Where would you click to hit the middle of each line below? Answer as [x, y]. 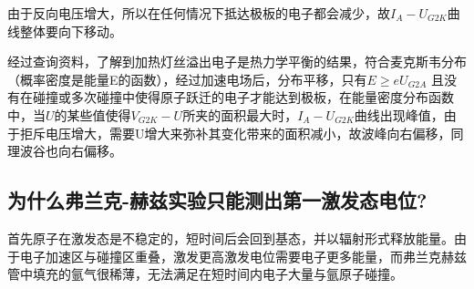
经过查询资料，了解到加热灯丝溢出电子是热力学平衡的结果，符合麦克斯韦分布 [237, 62]
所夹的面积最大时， [240, 114]
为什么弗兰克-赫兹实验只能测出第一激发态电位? [217, 200]
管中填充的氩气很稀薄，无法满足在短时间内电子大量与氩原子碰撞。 [205, 274]
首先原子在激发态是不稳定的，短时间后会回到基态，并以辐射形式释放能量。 [231, 237]
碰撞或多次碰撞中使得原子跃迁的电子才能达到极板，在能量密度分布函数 [243, 97]
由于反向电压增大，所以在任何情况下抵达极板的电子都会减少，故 [199, 13]
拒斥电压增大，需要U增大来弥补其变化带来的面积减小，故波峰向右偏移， [235, 133]
